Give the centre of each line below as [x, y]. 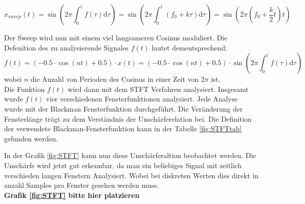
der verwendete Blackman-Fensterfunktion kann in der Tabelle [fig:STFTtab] [123, 129]
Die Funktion [24, 89]
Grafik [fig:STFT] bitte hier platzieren [72, 195]
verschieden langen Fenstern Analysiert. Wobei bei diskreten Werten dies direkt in [131, 175]
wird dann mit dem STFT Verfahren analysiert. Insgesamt [158, 89]
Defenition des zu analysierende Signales [66, 47]
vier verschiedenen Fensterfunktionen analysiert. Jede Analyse [142, 99]
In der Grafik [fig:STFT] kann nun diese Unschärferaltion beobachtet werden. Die [130, 155]
